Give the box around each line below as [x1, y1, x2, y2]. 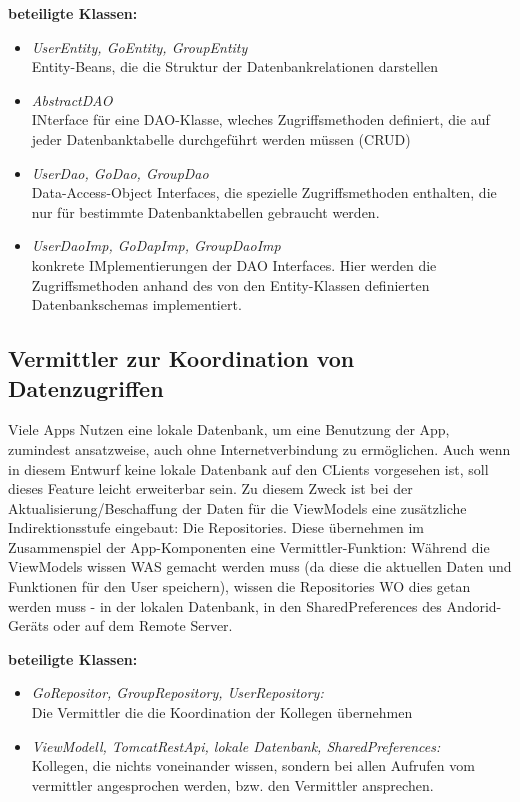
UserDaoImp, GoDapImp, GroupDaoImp [31, 235, 281, 256]
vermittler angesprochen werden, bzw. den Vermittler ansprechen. [31, 774, 434, 795]
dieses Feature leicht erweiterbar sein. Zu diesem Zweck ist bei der [8, 478, 413, 499]
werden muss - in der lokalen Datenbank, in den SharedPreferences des [8, 595, 442, 616]
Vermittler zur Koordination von [8, 343, 355, 374]
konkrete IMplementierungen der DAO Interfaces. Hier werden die [31, 254, 437, 275]
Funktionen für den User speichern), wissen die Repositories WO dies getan [8, 576, 471, 597]
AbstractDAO [31, 89, 113, 110]
